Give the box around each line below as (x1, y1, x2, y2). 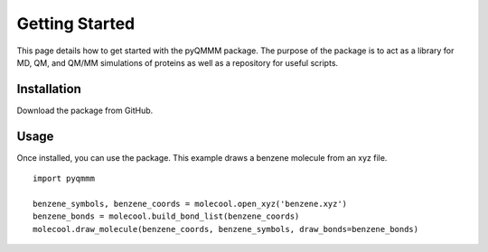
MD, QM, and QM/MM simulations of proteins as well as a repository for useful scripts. (16, 57, 339, 68)
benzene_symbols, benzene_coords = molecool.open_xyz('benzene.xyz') (33, 199, 348, 209)
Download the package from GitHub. (16, 105, 154, 116)
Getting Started (16, 14, 136, 33)
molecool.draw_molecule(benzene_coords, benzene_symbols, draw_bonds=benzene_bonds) (33, 224, 419, 234)
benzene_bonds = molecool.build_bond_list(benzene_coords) (33, 211, 300, 221)
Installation (16, 81, 81, 97)
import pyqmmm (33, 173, 95, 184)
